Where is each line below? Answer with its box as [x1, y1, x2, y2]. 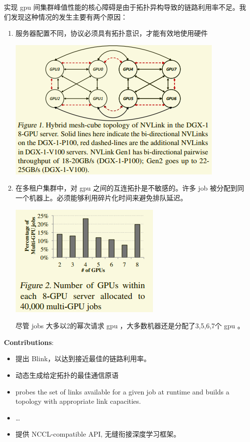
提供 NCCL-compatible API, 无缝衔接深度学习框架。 [15, 429, 180, 439]
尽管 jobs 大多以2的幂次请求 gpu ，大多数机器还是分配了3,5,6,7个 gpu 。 [15, 320, 245, 331]
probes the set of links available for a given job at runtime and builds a [15, 386, 229, 396]
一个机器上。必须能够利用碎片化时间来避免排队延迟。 [15, 192, 187, 202]
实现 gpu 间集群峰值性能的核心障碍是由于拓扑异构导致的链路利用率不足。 [4, 2, 239, 12]
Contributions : [4, 337, 54, 347]
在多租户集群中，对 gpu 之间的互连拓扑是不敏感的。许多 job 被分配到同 [15, 183, 245, 193]
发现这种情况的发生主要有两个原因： [10, 11, 127, 22]
